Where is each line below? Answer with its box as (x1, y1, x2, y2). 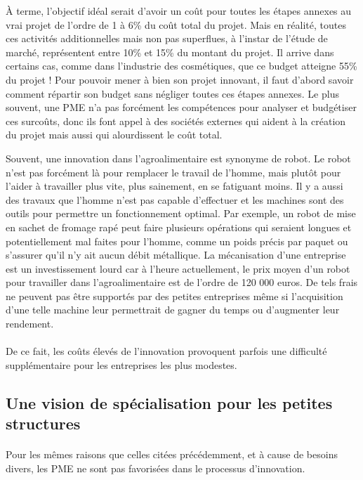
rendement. (6, 316, 54, 331)
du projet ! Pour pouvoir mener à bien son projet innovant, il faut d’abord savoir (6, 72, 354, 86)
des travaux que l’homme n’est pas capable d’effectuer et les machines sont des (6, 192, 344, 207)
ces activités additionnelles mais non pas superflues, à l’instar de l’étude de (6, 31, 328, 46)
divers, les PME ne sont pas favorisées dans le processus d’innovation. (6, 460, 305, 475)
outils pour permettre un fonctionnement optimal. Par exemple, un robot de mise (6, 206, 356, 221)
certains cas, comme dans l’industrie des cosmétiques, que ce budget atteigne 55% (6, 58, 357, 73)
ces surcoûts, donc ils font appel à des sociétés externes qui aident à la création (6, 113, 346, 128)
